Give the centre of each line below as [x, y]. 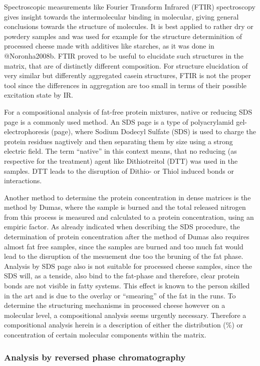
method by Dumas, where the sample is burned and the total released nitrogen [125, 207]
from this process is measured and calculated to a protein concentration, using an [129, 217]
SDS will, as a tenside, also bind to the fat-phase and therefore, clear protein [122, 276]
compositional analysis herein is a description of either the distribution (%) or [124, 325]
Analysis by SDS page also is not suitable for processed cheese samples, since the [128, 266]
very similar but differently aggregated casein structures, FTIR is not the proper [128, 75]
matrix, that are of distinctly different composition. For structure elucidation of [126, 65]
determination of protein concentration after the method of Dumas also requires [127, 237]
